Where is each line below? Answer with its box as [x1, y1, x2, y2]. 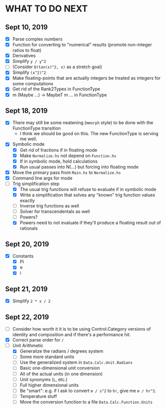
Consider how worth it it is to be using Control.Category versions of [12, 326, 151, 332]
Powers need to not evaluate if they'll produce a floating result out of [19, 220, 161, 226]
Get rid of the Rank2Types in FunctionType [12, 86, 101, 92]
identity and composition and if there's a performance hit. [12, 332, 131, 338]
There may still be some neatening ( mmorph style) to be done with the [12, 120, 154, 126]
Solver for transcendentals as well [19, 208, 90, 214]
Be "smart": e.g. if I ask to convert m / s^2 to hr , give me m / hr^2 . [19, 388, 157, 394]
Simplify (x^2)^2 [12, 69, 46, 75]
